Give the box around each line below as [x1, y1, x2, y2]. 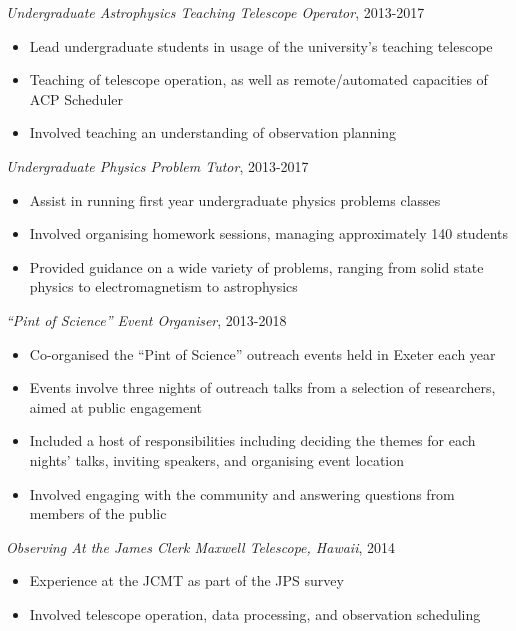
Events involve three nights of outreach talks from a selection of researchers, [29, 377, 496, 398]
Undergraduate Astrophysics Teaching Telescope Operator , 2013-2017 [6, 2, 425, 22]
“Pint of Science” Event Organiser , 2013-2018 [6, 309, 287, 330]
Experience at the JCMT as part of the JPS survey [29, 570, 344, 591]
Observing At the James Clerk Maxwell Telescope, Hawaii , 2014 [6, 536, 396, 557]
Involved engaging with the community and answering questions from [29, 483, 455, 504]
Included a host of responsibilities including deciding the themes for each [29, 430, 476, 451]
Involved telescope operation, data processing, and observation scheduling [29, 603, 481, 624]
